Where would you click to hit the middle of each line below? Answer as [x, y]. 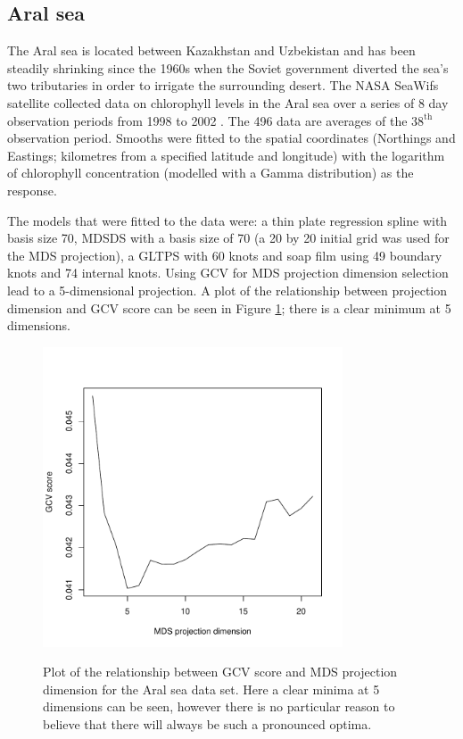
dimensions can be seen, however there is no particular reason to [219, 706]
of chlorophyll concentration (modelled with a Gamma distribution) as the [211, 173]
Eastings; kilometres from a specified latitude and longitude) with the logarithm [226, 155]
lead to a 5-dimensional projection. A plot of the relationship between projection [227, 290]
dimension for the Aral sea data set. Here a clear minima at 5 [211, 689]
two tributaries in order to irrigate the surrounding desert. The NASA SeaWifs [223, 85]
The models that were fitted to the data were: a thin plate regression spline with [227, 220]
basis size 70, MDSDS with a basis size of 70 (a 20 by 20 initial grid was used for [228, 238]
